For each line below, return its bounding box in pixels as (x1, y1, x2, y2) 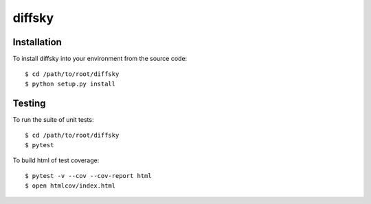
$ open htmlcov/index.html (25, 181, 116, 190)
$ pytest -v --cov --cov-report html (25, 172, 153, 180)
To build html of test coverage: (12, 156, 100, 164)
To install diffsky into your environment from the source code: (12, 55, 188, 63)
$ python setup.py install (25, 79, 116, 88)
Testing (12, 97, 46, 109)
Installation (12, 36, 62, 48)
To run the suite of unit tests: (12, 115, 94, 123)
